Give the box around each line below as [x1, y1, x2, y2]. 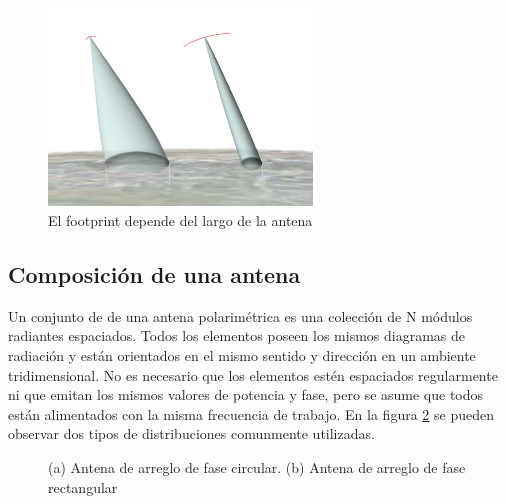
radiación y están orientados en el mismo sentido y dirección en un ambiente [8, 345, 476, 365]
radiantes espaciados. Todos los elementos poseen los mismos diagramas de [8, 325, 466, 346]
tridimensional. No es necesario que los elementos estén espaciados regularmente [8, 364, 498, 385]
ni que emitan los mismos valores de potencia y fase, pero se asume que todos [8, 384, 484, 405]
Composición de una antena [8, 259, 301, 289]
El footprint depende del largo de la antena [48, 210, 313, 231]
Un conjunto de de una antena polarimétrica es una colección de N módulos [8, 305, 473, 326]
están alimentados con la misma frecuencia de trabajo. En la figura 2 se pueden [8, 403, 494, 424]
